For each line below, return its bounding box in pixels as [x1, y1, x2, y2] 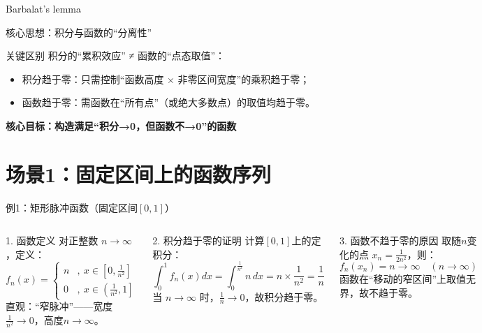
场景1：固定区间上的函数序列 [6, 159, 272, 188]
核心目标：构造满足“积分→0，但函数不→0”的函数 [6, 118, 237, 133]
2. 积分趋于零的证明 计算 [152, 233, 265, 248]
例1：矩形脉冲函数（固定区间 [6, 200, 138, 214]
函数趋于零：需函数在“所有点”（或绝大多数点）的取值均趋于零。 [22, 95, 316, 110]
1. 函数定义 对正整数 [6, 233, 98, 248]
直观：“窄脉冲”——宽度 [6, 299, 113, 313]
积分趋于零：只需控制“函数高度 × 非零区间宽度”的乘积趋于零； [22, 71, 310, 86]
